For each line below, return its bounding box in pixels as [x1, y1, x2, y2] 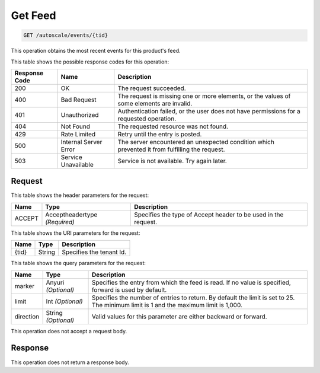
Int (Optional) [46, 297, 83, 305]
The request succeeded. [117, 84, 186, 92]
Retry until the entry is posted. [117, 130, 202, 138]
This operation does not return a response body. [11, 359, 130, 366]
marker [14, 282, 35, 290]
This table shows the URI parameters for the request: [11, 229, 140, 237]
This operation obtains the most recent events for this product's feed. [11, 47, 181, 55]
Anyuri [46, 278, 65, 286]
